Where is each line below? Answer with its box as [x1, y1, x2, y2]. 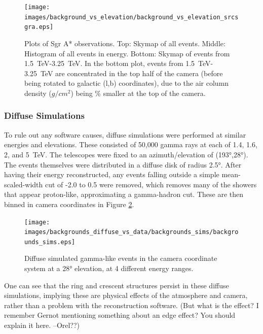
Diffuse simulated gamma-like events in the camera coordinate [24, 253, 217, 263]
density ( [24, 87, 52, 98]
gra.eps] [24, 23, 54, 31]
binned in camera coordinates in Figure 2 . [4, 198, 134, 209]
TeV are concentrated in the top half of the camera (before [40, 68, 223, 78]
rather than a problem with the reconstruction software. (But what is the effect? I [4, 299, 259, 310]
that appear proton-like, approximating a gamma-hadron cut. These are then [4, 189, 244, 199]
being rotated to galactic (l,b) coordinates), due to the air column [24, 78, 229, 88]
